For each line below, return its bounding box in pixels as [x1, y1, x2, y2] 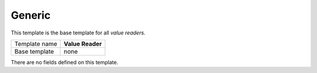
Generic [11, 9, 51, 22]
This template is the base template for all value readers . [11, 29, 146, 36]
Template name [14, 40, 58, 48]
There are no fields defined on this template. [11, 58, 119, 65]
